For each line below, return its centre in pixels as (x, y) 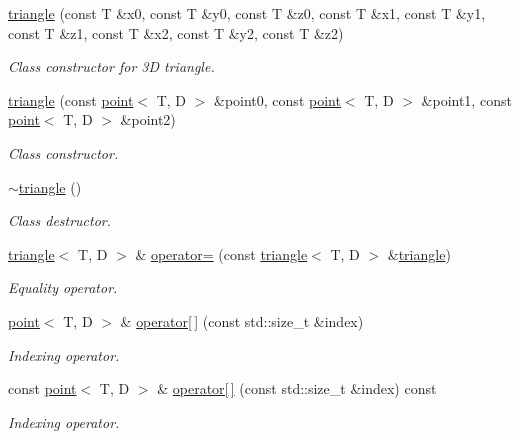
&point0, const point (277, 99)
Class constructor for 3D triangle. (111, 66)
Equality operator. (63, 287)
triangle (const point (71, 99)
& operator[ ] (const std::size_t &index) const (297, 388)
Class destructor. (60, 220)
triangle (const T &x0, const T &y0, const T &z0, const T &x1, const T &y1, (247, 13)
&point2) (148, 119)
